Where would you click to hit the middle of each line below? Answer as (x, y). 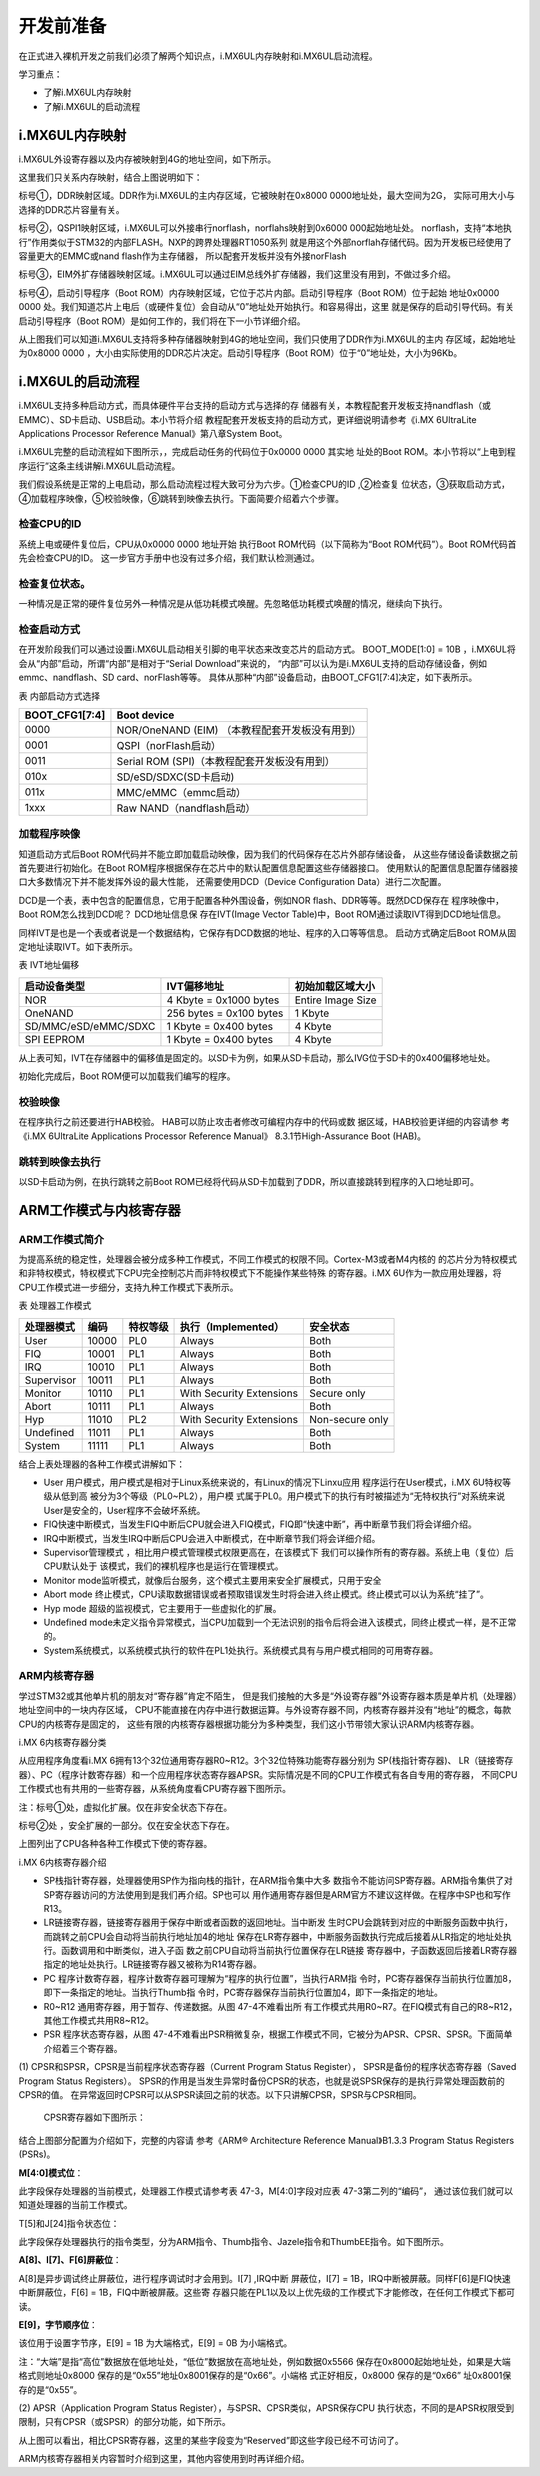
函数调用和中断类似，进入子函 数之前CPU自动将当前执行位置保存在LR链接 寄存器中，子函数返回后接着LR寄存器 (289, 1951)
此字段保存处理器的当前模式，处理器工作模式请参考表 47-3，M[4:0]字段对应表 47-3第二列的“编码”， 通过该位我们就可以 (266, 2191)
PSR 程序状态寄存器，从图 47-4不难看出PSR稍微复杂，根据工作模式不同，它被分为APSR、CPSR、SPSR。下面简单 (278, 2034)
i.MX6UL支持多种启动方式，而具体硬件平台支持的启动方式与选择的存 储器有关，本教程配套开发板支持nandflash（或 (255, 406)
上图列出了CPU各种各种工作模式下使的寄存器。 (115, 1844)
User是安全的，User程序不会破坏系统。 (124, 1510)
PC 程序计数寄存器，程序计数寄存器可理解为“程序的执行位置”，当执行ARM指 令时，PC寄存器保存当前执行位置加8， (280, 1978)
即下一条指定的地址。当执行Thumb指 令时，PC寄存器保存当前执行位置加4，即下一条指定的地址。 (243, 1992)
